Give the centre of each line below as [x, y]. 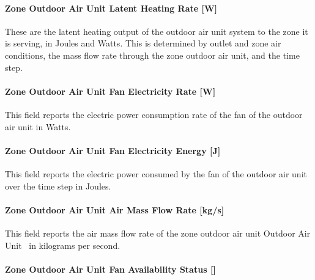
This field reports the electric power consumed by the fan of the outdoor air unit [156, 173]
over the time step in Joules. [58, 186]
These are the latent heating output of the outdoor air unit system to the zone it [157, 31]
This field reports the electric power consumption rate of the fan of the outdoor [154, 114]
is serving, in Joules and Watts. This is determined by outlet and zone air [143, 43]
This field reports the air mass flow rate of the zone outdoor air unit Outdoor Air [158, 233]
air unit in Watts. [38, 126]
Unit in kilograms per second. [63, 245]
